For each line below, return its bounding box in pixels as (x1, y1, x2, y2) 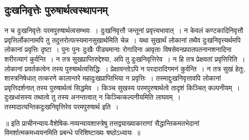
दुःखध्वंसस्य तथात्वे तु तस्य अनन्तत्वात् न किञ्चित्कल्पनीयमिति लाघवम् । (4, 92, 181, 102)
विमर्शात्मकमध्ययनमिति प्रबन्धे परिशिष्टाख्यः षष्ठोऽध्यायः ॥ (4, 127, 141, 138)
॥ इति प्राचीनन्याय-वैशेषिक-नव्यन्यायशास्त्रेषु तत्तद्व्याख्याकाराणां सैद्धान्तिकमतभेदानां (4, 118, 199, 128)
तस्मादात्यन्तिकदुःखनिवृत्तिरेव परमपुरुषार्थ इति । (4, 101, 119, 111)
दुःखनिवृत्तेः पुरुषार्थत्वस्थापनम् (4, 2, 108, 17)
